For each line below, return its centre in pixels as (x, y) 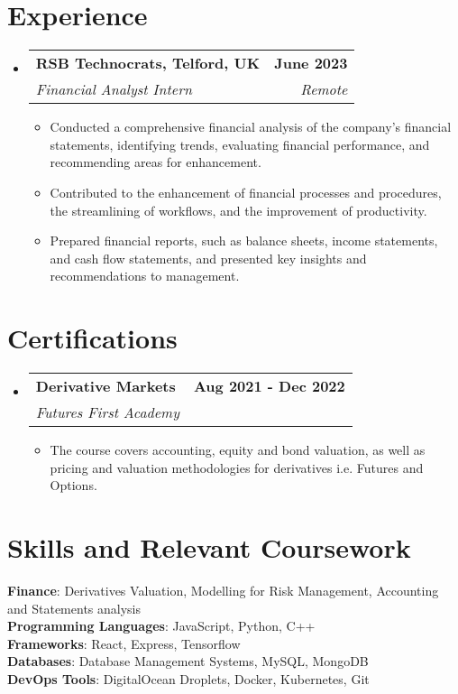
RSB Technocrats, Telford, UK (148, 63)
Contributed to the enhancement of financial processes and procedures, (246, 192)
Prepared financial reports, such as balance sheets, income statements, (244, 241)
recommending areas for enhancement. (156, 162)
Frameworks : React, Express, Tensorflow (124, 643)
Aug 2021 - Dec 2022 (269, 386)
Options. (73, 485)
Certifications (92, 338)
